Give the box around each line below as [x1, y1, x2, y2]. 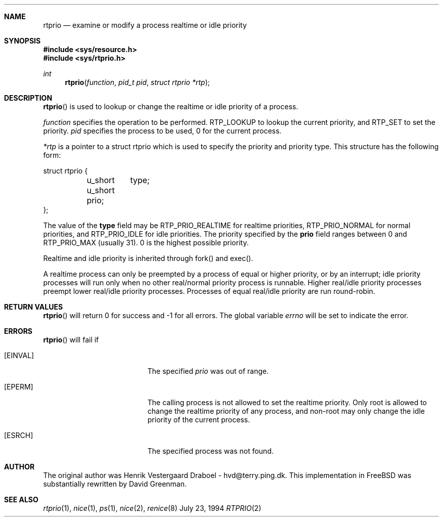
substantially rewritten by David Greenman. [43, 480, 187, 488]
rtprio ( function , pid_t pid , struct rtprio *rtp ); [65, 78, 210, 86]
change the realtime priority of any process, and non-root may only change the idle [147, 407, 425, 415]
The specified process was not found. [147, 447, 274, 455]
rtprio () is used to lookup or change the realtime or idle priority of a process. [43, 102, 298, 111]
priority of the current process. [147, 415, 250, 424]
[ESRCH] [4, 431, 33, 440]
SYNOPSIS [4, 36, 41, 45]
